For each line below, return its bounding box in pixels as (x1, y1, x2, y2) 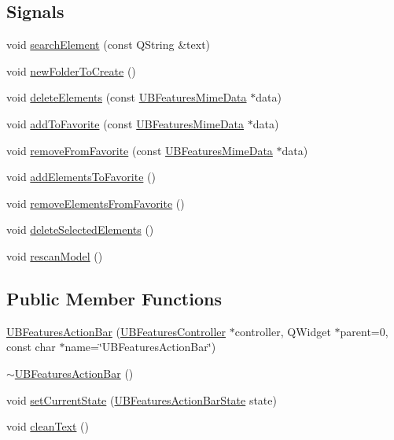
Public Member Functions (6, 286, 222, 310)
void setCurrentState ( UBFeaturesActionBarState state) (6, 391, 277, 408)
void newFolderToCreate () (6, 62, 136, 79)
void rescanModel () (6, 247, 103, 264)
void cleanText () (6, 418, 90, 434)
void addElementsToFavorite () (6, 168, 156, 185)
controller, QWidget (234, 323, 331, 339)
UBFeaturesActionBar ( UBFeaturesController (6, 323, 226, 339)
